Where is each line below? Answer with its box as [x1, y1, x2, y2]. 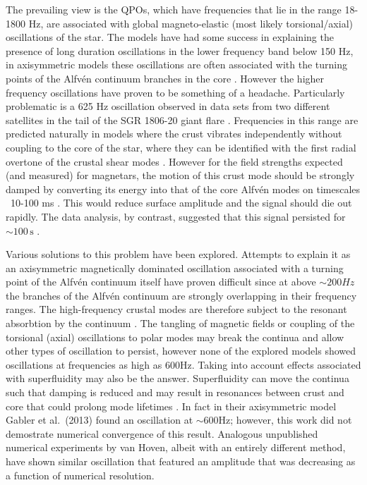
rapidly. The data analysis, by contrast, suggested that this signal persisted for [6, 209, 346, 223]
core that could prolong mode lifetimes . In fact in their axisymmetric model [6, 398, 337, 413]
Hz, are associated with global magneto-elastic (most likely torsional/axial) [28, 16, 353, 30]
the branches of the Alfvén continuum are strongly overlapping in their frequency [6, 288, 357, 302]
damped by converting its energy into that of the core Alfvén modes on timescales [6, 181, 361, 196]
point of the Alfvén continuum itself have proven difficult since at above [6, 274, 316, 289]
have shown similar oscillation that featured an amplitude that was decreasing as [6, 454, 356, 468]
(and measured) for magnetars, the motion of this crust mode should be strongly [6, 168, 355, 183]
